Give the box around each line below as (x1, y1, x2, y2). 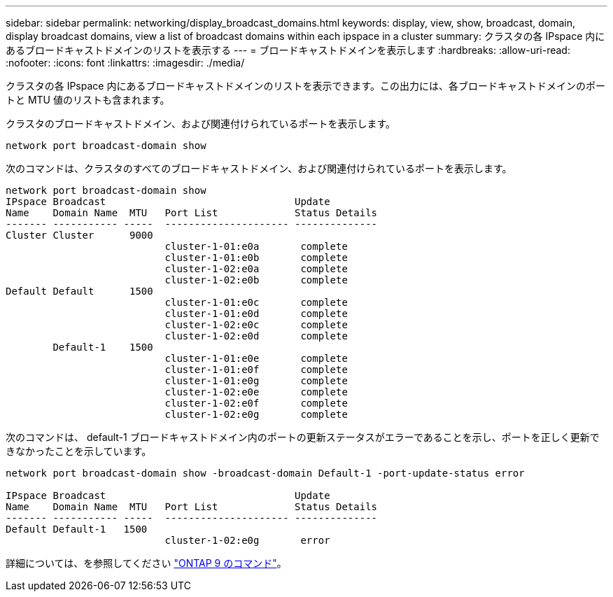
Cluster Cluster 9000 (6, 230, 153, 241)
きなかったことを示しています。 (6, 445, 152, 457)
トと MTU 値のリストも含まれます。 (6, 94, 170, 106)
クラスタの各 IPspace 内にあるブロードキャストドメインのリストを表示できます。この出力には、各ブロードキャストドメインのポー (6, 80, 606, 92)
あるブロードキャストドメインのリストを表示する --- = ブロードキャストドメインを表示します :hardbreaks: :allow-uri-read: (6, 44, 570, 56)
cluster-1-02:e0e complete (164, 386, 348, 398)
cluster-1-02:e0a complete (164, 263, 348, 274)
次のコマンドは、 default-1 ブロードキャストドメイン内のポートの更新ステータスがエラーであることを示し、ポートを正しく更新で (6, 431, 600, 443)
